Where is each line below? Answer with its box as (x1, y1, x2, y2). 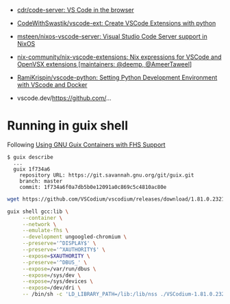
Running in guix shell (7, 118, 129, 134)
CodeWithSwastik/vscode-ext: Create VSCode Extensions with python (16, 19, 216, 27)
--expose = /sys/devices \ (22, 278, 94, 285)
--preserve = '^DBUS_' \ (22, 259, 88, 266)
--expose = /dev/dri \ (22, 284, 81, 292)
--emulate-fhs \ (22, 227, 69, 234)
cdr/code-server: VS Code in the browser (16, 6, 135, 14)
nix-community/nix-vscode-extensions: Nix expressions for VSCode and (16, 53, 222, 61)
